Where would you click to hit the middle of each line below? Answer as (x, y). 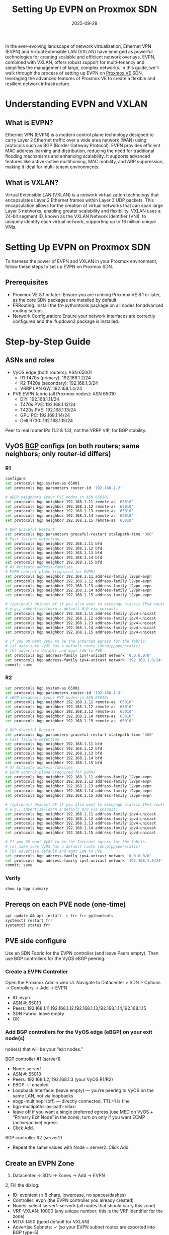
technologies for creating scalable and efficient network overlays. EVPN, (80, 57)
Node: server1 (27, 1069)
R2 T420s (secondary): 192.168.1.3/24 (59, 383)
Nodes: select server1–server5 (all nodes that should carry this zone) (84, 1206)
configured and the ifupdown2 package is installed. (66, 321)
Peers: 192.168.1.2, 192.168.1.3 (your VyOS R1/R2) (63, 1079)
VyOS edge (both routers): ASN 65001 (52, 372)
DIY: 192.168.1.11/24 (39, 399)
